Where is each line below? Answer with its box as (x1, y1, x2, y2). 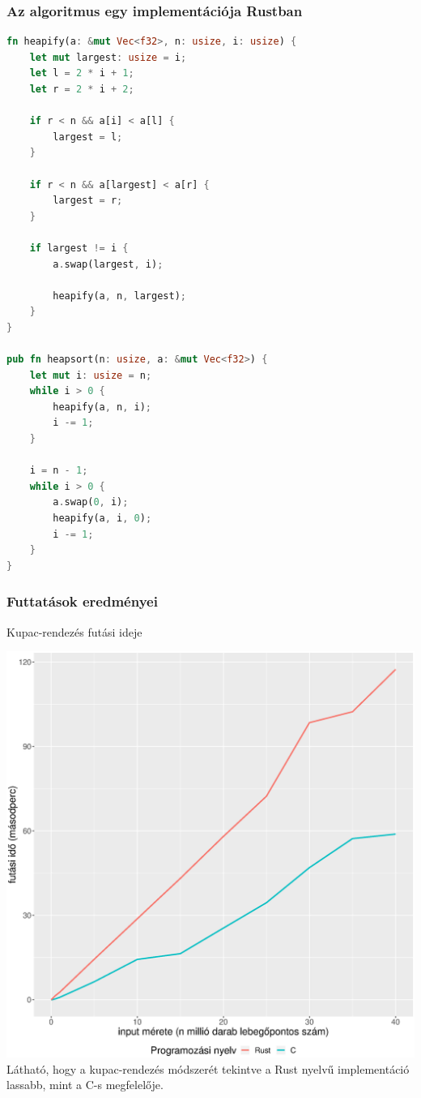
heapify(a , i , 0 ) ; (53, 513, 152, 525)
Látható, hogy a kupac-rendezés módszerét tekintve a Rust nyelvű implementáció (6, 1060, 410, 1077)
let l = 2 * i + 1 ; (29, 67, 134, 79)
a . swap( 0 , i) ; (53, 496, 129, 508)
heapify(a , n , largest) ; (53, 290, 186, 302)
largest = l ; (53, 131, 123, 143)
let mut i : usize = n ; (29, 369, 152, 381)
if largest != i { (29, 242, 129, 254)
